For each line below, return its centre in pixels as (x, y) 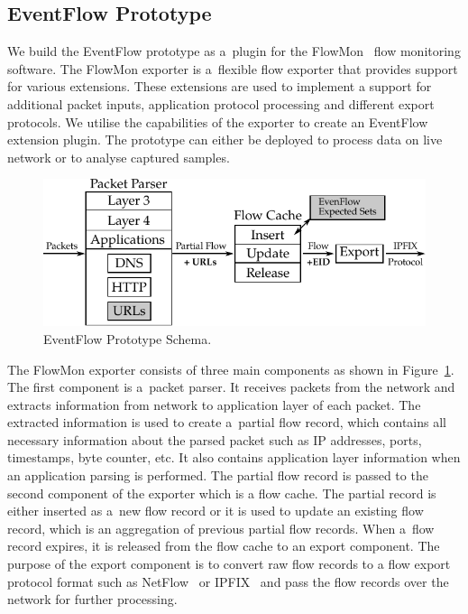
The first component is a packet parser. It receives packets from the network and (231, 387)
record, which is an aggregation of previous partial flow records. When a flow (221, 528)
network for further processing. (92, 599)
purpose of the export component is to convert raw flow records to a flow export (229, 564)
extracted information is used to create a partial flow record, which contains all (227, 422)
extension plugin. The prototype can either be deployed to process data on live (225, 140)
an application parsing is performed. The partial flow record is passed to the (218, 475)
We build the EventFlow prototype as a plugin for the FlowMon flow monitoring (234, 51)
